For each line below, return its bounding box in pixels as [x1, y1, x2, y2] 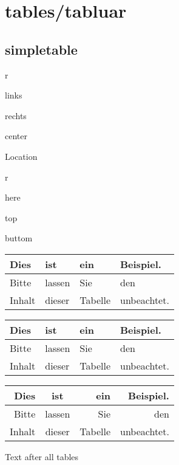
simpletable [5, 40, 78, 58]
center [5, 129, 27, 142]
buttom [5, 232, 33, 244]
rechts [5, 109, 27, 122]
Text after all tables [5, 450, 79, 463]
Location [5, 150, 38, 162]
